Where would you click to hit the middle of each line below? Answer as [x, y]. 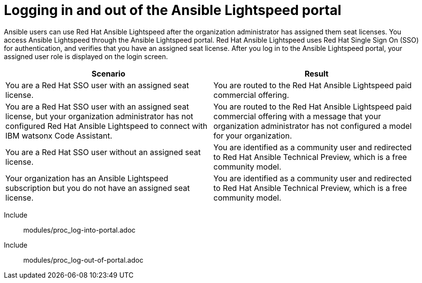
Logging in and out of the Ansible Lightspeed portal [173, 10]
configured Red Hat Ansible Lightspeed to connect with [106, 126]
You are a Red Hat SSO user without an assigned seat [103, 152]
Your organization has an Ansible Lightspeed [87, 178]
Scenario [108, 73]
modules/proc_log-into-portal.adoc [80, 230]
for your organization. [253, 135]
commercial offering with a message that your [297, 116]
